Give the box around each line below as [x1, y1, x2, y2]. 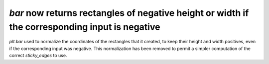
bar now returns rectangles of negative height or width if [9, 7, 249, 18]
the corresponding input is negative [9, 21, 160, 32]
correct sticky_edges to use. [9, 53, 67, 59]
